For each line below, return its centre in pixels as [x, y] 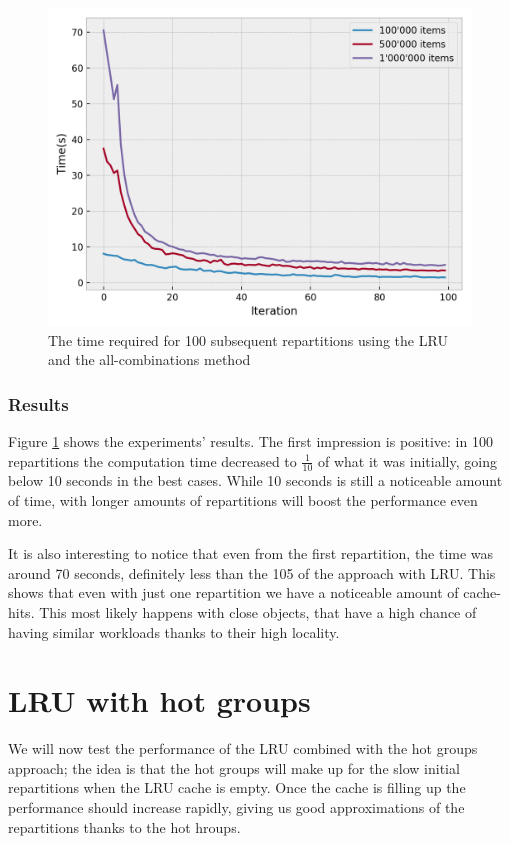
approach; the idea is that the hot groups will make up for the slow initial [234, 767]
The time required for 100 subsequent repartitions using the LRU [248, 339]
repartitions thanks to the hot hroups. [124, 826]
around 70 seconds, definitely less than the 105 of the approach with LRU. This [252, 572]
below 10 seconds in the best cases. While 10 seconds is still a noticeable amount [255, 480]
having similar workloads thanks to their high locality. [174, 631]
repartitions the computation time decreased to [152, 460]
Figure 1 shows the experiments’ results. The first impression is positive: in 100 [250, 441]
